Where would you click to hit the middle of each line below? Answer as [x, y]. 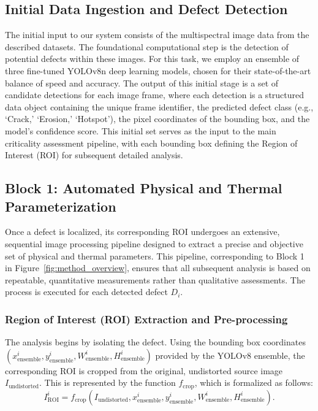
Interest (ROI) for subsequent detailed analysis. [94, 155]
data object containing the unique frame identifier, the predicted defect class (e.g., [159, 106]
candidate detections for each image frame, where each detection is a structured [155, 95]
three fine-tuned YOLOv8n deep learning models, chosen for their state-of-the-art [158, 70]
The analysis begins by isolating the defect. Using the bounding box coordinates [155, 342]
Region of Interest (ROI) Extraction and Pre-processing [146, 319]
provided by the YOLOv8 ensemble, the [230, 355]
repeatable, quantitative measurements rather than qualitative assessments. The [155, 279]
